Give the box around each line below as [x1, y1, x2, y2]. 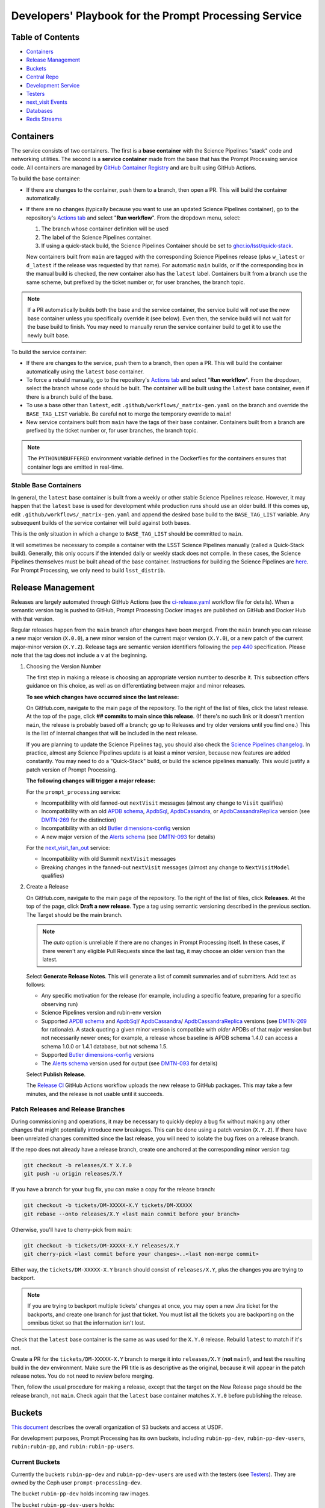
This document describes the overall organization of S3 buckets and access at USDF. [11, 1424, 223, 1431]
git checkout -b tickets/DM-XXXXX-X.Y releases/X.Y [23, 1242, 180, 1249]
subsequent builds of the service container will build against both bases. [11, 519, 191, 526]
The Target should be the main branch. [26, 911, 123, 918]
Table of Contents [11, 32, 80, 42]
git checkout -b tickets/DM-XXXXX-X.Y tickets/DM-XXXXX [23, 1202, 193, 1209]
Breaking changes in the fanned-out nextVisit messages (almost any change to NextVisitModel [41, 863, 290, 871]
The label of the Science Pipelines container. [41, 233, 152, 241]
